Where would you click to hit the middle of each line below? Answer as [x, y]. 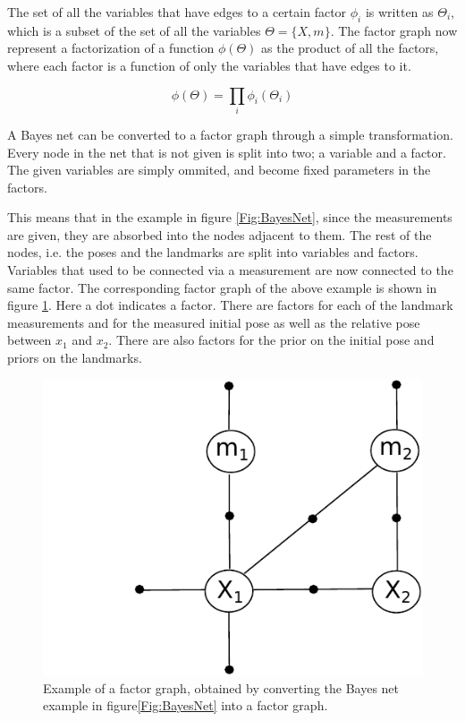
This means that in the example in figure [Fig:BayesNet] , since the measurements [230, 217]
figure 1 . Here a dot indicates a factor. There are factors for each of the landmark [230, 305]
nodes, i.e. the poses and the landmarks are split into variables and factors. [213, 252]
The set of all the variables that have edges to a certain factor [177, 12]
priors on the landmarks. [75, 358]
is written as [399, 12]
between [30, 340]
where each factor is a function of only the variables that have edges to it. [209, 65]
